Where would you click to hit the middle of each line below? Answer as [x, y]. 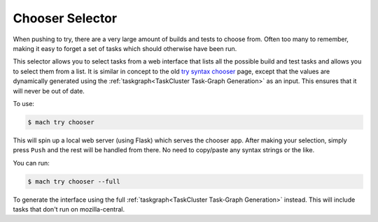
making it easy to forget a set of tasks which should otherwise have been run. [125, 48]
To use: [24, 103]
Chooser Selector [65, 18]
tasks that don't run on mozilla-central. [69, 209]
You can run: [31, 163]
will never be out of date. [49, 91]
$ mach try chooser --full [74, 181]
